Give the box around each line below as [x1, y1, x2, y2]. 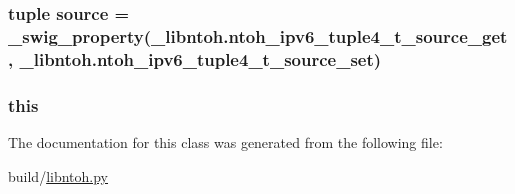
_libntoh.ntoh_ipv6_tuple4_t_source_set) [19, 46, 382, 71]
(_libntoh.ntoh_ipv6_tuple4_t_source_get [143, 23, 508, 48]
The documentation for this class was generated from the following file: [8, 131, 443, 152]
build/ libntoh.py [8, 165, 109, 186]
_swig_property [8, 23, 144, 48]
